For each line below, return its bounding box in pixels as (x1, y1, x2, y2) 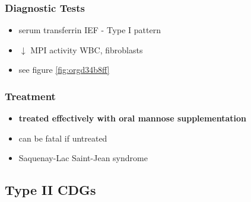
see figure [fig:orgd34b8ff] (18, 63, 110, 76)
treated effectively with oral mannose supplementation (18, 112, 247, 124)
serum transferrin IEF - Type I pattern (18, 24, 161, 36)
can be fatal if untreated (18, 132, 107, 144)
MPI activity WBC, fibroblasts (30, 43, 143, 56)
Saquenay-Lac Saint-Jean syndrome (18, 152, 148, 164)
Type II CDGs (5, 181, 96, 199)
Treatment (5, 88, 56, 103)
